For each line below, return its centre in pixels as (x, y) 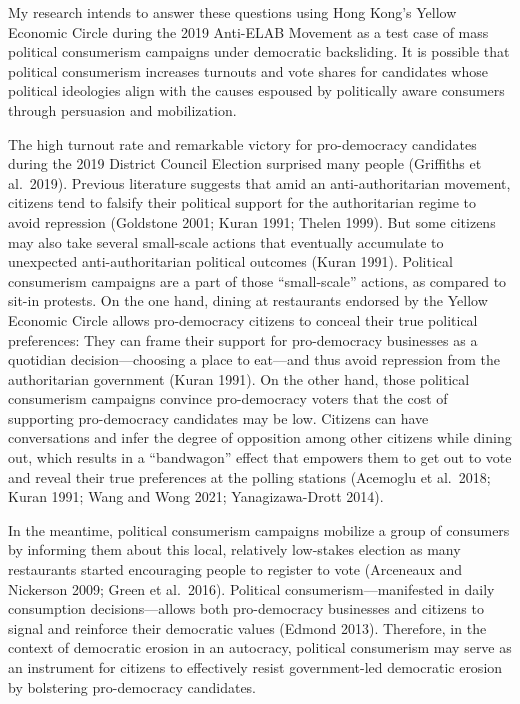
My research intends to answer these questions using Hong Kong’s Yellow (232, 12)
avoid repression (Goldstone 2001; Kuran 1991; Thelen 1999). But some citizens (252, 221)
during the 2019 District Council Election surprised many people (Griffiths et (245, 163)
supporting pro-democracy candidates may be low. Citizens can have (218, 417)
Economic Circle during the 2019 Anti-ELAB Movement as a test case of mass (248, 31)
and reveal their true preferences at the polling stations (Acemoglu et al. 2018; (249, 476)
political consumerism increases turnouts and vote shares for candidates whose (248, 70)
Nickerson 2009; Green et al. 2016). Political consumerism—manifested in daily (251, 588)
